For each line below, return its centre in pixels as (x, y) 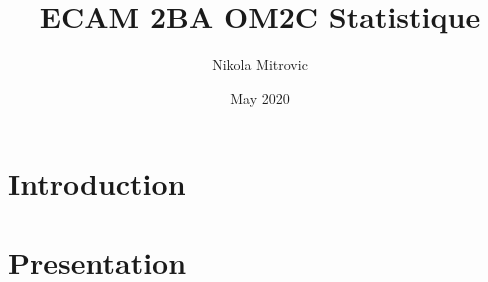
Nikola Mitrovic (260, 64)
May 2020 (260, 97)
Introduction (97, 183)
